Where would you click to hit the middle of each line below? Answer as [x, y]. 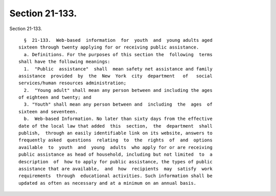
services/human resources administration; [73, 83]
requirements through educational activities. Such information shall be [116, 176]
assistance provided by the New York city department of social [116, 76]
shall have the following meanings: [64, 62]
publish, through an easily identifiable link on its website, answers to [116, 133]
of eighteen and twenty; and [55, 97]
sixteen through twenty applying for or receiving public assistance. [109, 47]
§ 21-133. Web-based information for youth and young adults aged [118, 40]
